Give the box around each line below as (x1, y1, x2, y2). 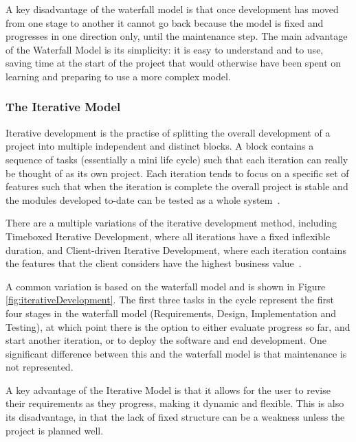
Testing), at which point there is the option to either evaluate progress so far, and (5, 319, 351, 334)
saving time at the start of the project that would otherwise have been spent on (5, 56, 342, 70)
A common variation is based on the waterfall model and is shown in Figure (5, 279, 326, 293)
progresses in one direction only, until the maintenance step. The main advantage (5, 29, 348, 43)
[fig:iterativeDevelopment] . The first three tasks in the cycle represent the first (5, 292, 334, 307)
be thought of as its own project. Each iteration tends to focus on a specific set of (5, 165, 349, 180)
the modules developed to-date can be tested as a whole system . (5, 192, 280, 207)
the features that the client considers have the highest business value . (5, 256, 302, 270)
